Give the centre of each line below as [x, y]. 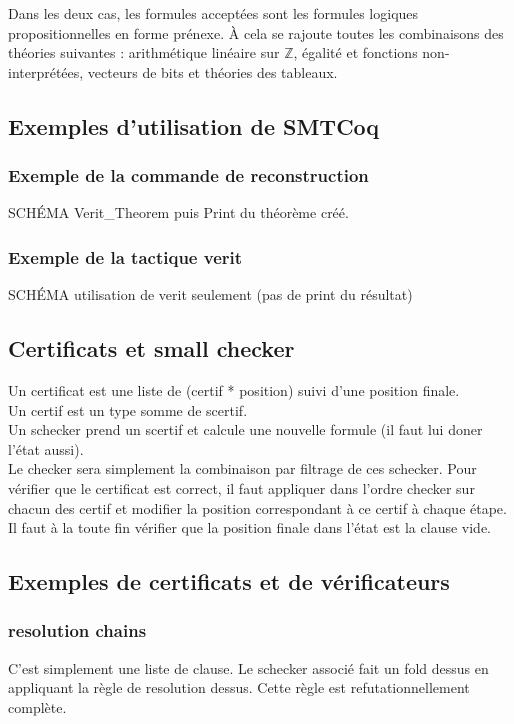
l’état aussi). [46, 448]
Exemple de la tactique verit [125, 256]
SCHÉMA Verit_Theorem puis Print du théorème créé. [178, 212]
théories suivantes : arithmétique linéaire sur [144, 52]
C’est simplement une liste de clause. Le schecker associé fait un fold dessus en [248, 667]
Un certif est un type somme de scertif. [128, 409]
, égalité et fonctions [355, 52]
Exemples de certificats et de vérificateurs [229, 581]
